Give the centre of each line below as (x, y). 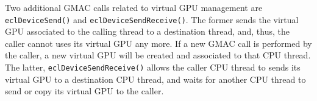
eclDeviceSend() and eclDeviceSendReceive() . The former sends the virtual (152, 19)
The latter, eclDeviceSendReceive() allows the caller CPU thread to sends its (153, 67)
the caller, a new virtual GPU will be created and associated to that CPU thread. (158, 55)
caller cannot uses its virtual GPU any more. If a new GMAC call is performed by (158, 43)
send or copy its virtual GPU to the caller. (84, 91)
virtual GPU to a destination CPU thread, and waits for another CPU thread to (155, 79)
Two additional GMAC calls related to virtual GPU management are (134, 7)
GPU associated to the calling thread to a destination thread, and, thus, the (147, 31)
